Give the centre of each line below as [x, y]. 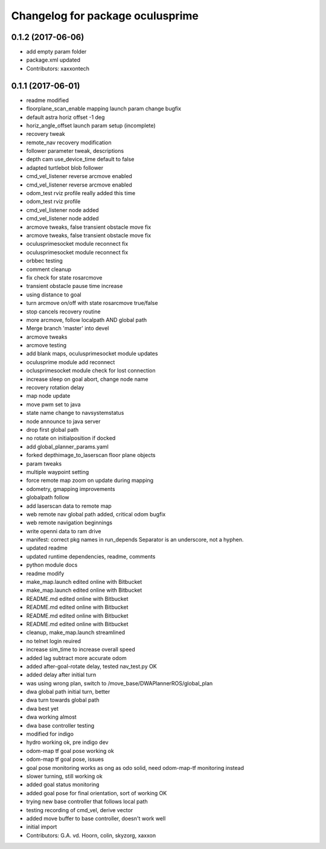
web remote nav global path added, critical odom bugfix [96, 514]
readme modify [45, 573]
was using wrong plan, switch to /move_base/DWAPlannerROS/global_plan [120, 683]
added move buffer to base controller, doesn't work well [96, 818]
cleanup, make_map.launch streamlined [76, 633]
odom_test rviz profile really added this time [81, 193]
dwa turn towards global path [63, 700]
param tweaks [44, 463]
